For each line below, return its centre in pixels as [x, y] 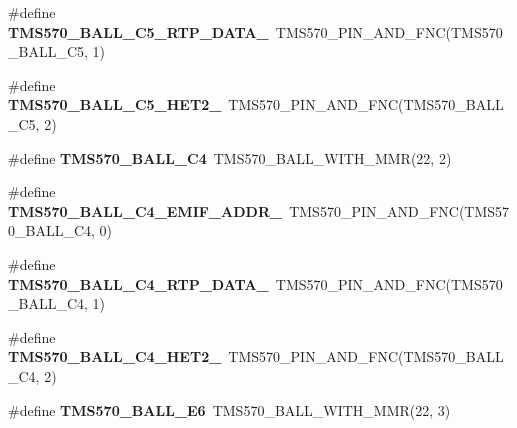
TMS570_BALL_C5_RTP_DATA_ [138, 31]
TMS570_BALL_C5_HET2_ [115, 104]
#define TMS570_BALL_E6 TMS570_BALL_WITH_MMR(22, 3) [229, 409]
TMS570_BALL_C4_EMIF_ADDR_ [145, 210]
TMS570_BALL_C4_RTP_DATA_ [138, 283]
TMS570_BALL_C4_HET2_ [115, 356]
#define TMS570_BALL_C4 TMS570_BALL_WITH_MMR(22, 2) [230, 157]
